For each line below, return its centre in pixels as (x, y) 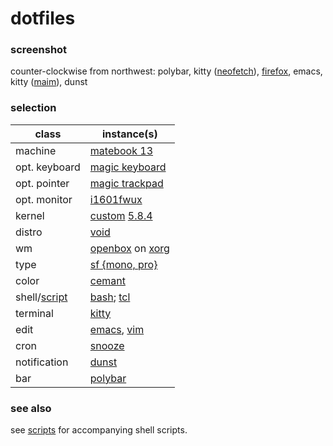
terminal (34, 313)
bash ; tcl (110, 297)
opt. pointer (42, 183)
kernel (30, 215)
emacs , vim (117, 329)
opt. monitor (44, 199)
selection (33, 108)
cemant (107, 280)
